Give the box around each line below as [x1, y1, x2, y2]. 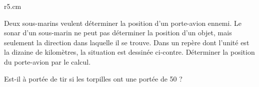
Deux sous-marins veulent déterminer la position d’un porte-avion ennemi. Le [4, 17, 241, 28]
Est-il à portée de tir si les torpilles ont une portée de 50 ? [4, 73, 182, 84]
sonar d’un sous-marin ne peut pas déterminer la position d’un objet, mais [4, 27, 232, 38]
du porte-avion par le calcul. [4, 56, 91, 67]
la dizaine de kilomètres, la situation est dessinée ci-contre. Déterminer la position [4, 47, 255, 57]
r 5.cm [4, 1, 21, 11]
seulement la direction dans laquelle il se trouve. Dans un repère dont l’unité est [4, 37, 249, 47]
